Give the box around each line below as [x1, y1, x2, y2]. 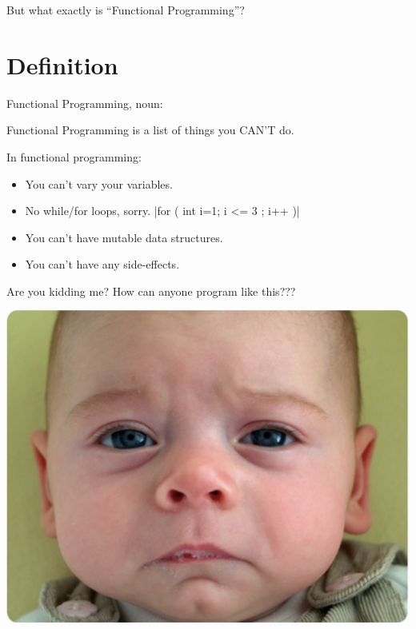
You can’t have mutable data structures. [25, 229, 223, 245]
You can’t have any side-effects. [25, 256, 180, 273]
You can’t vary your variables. [25, 175, 173, 192]
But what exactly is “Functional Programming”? [6, 2, 245, 18]
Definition [6, 48, 118, 81]
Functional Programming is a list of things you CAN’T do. [6, 121, 294, 138]
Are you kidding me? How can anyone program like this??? [6, 282, 296, 299]
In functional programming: [6, 148, 142, 165]
